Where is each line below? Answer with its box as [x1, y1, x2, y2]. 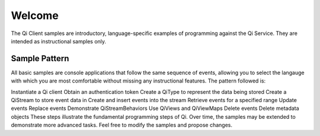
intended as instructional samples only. [11, 37, 107, 45]
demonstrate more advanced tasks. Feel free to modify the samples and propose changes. [11, 122, 232, 129]
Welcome [11, 9, 59, 22]
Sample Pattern [11, 53, 69, 64]
